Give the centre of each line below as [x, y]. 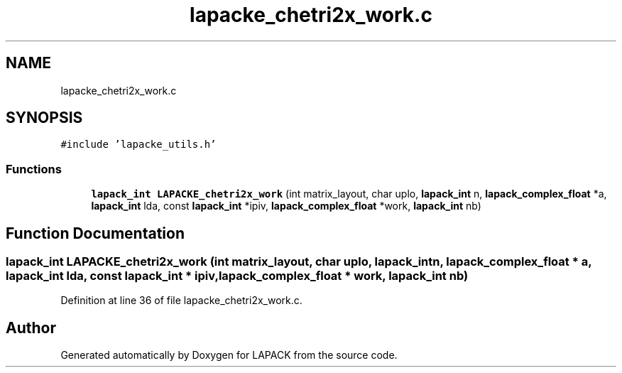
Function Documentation [95, 233]
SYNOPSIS [44, 118]
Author [31, 328]
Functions [34, 169]
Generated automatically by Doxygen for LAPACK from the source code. [229, 355]
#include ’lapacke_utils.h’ [138, 145]
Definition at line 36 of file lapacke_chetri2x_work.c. [181, 301]
